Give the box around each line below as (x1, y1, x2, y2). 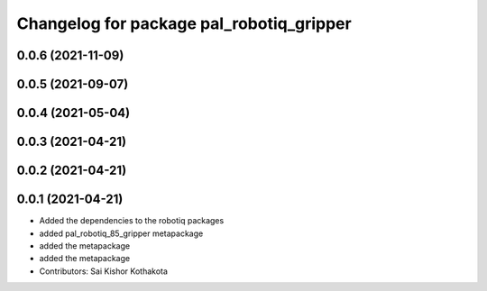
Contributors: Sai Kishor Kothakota (39, 266, 169, 277)
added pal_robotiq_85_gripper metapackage (39, 228, 204, 239)
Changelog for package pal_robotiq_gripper (16, 14, 352, 33)
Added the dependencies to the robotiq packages (39, 215, 225, 226)
